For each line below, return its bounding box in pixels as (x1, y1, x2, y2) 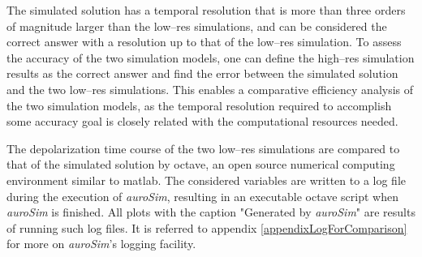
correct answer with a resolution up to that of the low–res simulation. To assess (6, 33, 402, 50)
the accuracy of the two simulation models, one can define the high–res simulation (6, 49, 415, 66)
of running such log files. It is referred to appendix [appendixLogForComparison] (6, 219, 407, 236)
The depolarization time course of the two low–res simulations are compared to (6, 139, 400, 156)
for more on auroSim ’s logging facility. (6, 235, 196, 252)
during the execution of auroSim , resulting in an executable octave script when (6, 187, 398, 204)
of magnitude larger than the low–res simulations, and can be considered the (6, 17, 387, 34)
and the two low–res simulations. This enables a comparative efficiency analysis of (6, 80, 414, 97)
